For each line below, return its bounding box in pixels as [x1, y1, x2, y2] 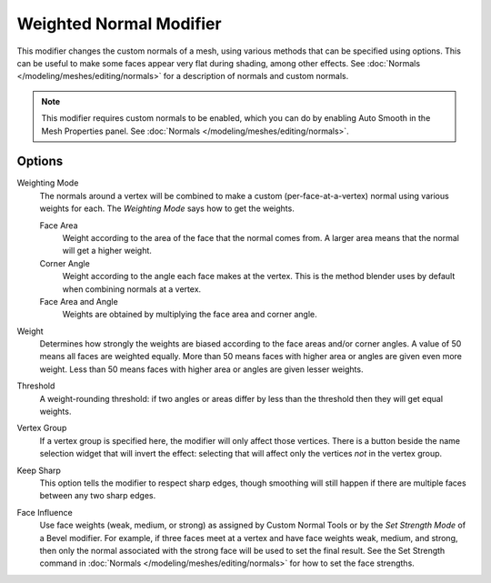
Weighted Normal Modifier [16, 14, 222, 34]
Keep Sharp [16, 465, 61, 476]
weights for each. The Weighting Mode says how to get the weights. [39, 203, 295, 214]
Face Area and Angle [39, 296, 118, 307]
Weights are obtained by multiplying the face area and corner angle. [62, 309, 317, 320]
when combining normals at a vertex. [62, 283, 202, 295]
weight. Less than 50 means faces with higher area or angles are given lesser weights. [39, 364, 364, 375]
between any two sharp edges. [39, 490, 156, 501]
